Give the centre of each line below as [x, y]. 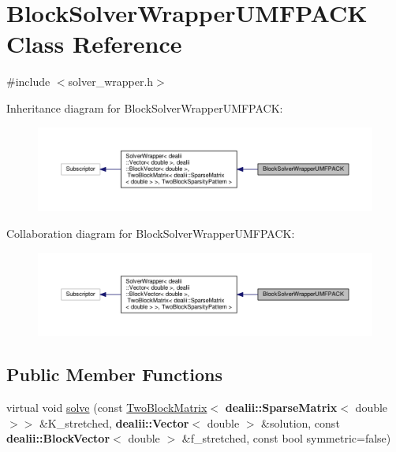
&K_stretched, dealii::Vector [114, 422]
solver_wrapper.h [111, 82]
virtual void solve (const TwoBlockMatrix [107, 408]
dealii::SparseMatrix [281, 408]
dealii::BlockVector [58, 438]
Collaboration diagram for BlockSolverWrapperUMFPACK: [151, 233]
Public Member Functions [114, 374]
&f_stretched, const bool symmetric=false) [286, 438]
